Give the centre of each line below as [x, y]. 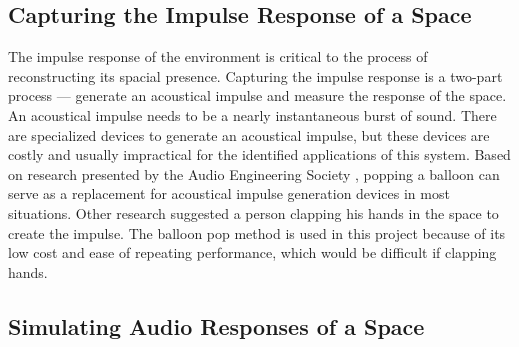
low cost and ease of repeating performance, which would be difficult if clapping [252, 252]
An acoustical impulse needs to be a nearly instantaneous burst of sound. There [252, 114]
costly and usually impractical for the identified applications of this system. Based [259, 154]
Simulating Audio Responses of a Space [216, 325]
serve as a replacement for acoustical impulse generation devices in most [229, 193]
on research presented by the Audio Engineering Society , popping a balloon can [254, 173]
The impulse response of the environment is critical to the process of [218, 56]
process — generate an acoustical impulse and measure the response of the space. [257, 95]
